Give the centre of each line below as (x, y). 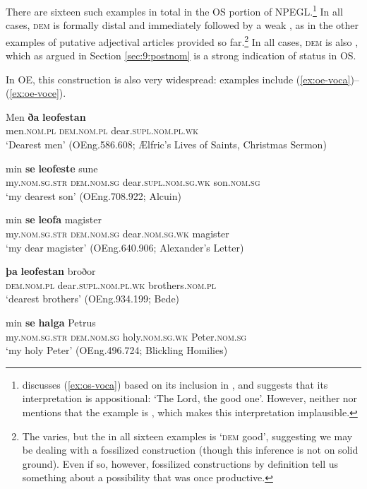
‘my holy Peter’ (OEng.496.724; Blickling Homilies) (117, 350)
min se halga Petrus (51, 322)
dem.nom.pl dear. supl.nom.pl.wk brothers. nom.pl (111, 284)
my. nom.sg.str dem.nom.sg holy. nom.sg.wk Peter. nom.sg (126, 336)
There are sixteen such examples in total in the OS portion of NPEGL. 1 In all (174, 10)
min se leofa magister (54, 219)
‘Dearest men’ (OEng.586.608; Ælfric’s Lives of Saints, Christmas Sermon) (166, 145)
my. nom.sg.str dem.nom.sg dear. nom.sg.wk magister (118, 234)
